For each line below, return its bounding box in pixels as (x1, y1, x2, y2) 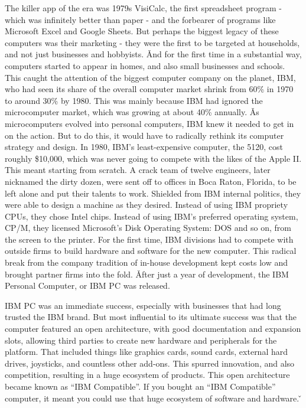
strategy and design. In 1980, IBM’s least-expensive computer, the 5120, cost (5, 141, 283, 153)
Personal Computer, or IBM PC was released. (5, 279, 170, 292)
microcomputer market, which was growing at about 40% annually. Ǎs (5, 106, 259, 118)
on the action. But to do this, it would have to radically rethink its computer (5, 129, 284, 141)
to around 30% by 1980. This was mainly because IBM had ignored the (5, 94, 263, 106)
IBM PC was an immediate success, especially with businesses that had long (5, 299, 281, 311)
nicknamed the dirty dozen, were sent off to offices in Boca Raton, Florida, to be (5, 175, 297, 187)
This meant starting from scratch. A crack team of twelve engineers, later (5, 164, 271, 176)
